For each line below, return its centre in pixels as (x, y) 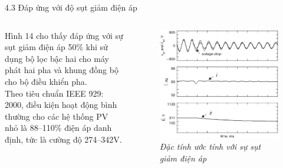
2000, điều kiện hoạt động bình (61, 105)
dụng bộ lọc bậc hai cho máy (57, 58)
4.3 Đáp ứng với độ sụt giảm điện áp (71, 7)
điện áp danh (88, 128)
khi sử (97, 47)
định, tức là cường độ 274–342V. (63, 139)
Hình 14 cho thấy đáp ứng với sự (64, 35)
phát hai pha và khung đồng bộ (62, 70)
